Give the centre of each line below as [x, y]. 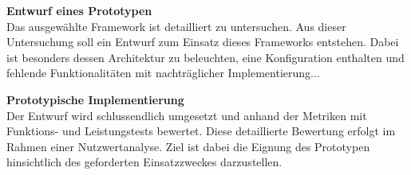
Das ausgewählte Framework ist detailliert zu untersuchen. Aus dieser [176, 26]
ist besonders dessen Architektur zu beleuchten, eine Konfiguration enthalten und [205, 57]
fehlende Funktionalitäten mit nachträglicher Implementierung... [163, 73]
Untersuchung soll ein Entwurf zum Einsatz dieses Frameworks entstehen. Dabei [203, 42]
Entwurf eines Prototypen [79, 10]
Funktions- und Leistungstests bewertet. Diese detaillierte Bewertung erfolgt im [201, 131]
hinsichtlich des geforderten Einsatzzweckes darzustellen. [144, 162]
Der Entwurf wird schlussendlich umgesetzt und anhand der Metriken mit [187, 115]
